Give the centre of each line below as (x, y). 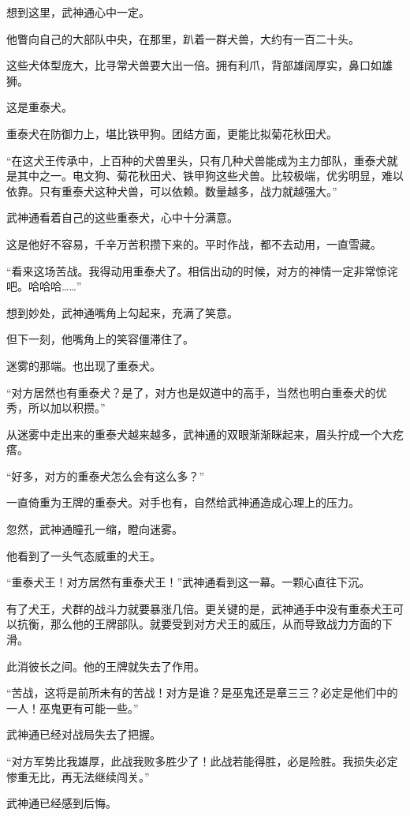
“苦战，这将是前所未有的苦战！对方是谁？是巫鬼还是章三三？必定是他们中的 (202, 692)
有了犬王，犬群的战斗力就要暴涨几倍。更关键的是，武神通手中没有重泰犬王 (199, 608)
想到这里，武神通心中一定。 (78, 12)
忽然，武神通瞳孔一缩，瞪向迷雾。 (95, 529)
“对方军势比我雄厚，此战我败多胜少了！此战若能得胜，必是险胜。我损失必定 (202, 761)
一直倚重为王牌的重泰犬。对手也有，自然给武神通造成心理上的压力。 (183, 502)
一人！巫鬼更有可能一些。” (73, 707)
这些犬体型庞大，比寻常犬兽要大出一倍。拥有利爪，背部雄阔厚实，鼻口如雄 (199, 65)
